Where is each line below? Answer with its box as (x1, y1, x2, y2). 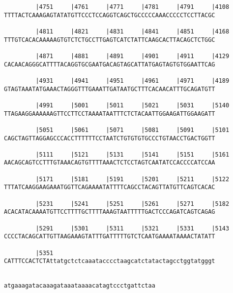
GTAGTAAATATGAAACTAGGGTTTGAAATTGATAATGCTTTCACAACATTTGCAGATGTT (4, 85, 215, 93)
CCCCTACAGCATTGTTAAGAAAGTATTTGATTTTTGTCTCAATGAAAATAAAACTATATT (4, 233, 215, 240)
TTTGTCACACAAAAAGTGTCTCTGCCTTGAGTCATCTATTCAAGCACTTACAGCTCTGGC (4, 36, 215, 43)
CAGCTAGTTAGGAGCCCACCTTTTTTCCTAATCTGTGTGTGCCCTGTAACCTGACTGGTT (4, 134, 215, 142)
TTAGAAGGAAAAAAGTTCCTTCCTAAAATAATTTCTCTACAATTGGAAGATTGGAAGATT (4, 110, 215, 117)
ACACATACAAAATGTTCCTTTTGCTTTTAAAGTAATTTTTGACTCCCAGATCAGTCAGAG (4, 208, 215, 216)
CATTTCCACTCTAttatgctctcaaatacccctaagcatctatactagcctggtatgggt (4, 258, 215, 265)
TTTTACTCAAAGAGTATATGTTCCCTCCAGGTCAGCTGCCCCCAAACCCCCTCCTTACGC (4, 11, 215, 19)
